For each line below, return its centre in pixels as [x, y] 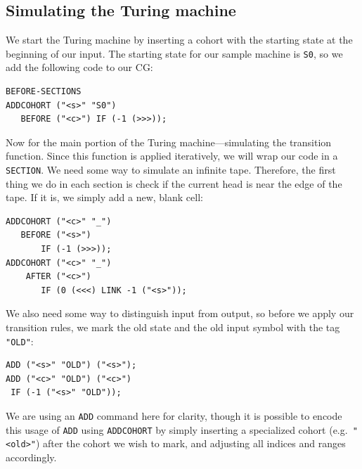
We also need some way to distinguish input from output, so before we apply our [180, 313]
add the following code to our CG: [79, 67]
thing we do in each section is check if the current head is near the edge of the [174, 183]
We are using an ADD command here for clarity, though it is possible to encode [174, 416]
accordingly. [31, 457]
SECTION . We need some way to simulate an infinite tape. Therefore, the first [171, 170]
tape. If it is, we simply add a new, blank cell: [104, 197]
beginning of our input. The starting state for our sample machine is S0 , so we [174, 53]
